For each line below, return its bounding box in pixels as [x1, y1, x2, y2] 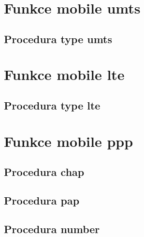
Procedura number [4, 221, 100, 236]
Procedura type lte [4, 97, 101, 112]
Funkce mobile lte [4, 64, 125, 84]
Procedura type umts [4, 31, 113, 46]
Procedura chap [4, 164, 85, 179]
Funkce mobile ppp [4, 131, 133, 151]
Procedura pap [4, 192, 80, 207]
